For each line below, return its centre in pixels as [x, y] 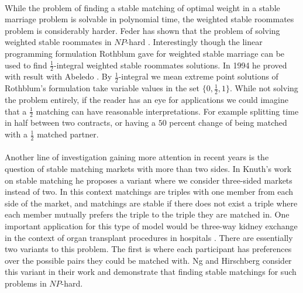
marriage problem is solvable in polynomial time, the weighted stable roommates [149, 19]
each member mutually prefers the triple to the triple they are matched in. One [147, 214]
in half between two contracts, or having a [80, 123]
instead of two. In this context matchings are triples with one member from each [149, 192]
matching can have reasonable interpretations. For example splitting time [167, 111]
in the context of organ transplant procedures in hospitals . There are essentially [149, 237]
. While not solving [264, 88]
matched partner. [68, 134]
